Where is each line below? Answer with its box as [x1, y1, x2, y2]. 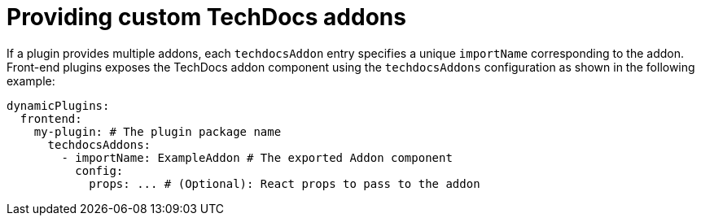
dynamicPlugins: [7, 98, 110, 112]
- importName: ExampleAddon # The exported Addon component [61, 150, 453, 164]
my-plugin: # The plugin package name [33, 124, 282, 138]
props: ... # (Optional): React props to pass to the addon [89, 176, 480, 190]
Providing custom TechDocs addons [7, 3, 406, 31]
